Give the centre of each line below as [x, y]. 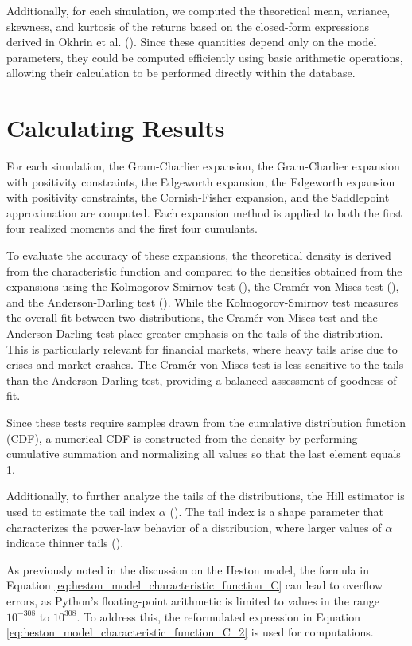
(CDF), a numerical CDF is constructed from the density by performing [182, 438]
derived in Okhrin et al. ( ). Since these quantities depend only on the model [192, 42]
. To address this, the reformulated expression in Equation [218, 616]
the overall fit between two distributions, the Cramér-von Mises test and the [192, 317]
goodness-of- [370, 380]
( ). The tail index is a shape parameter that [277, 511]
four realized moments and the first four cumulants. [132, 228]
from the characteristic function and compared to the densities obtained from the [204, 270]
